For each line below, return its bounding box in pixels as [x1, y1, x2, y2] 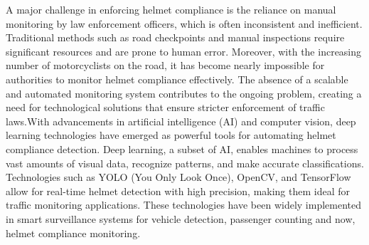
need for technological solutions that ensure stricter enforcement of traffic [6, 100, 325, 115]
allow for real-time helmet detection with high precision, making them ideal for [6, 183, 351, 198]
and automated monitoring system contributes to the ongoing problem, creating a [6, 85, 362, 100]
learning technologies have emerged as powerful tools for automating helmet [6, 127, 336, 142]
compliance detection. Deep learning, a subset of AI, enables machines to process [6, 141, 358, 156]
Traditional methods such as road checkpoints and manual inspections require [6, 30, 345, 45]
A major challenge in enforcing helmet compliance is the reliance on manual [6, 2, 336, 16]
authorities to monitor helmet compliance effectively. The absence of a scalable [6, 71, 348, 86]
